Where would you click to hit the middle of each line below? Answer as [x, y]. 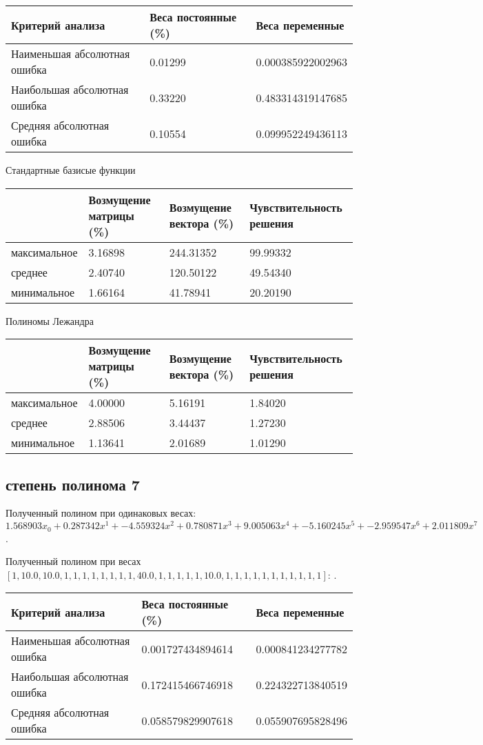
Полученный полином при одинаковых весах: [101, 513]
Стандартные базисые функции [71, 170]
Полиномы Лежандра [50, 320]
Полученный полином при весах [73, 561]
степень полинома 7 [73, 484]
